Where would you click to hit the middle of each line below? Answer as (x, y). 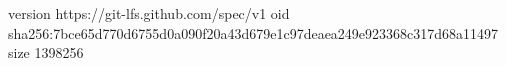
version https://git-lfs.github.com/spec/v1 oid (149, 13)
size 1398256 (46, 52)
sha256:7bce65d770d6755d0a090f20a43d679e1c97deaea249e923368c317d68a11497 (253, 32)
